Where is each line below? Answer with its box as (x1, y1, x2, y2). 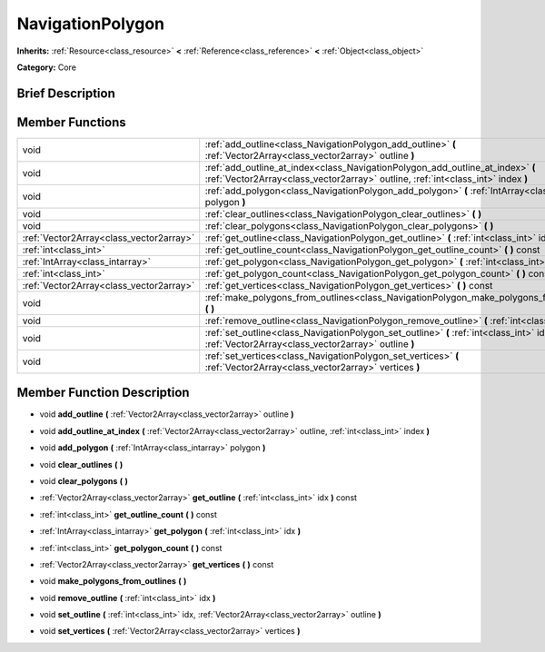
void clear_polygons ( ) (39, 475, 129, 486)
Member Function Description (16, 385, 190, 400)
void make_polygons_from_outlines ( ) (39, 576, 187, 587)
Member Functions (16, 114, 126, 130)
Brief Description (16, 85, 115, 101)
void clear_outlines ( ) (39, 459, 124, 469)
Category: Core (16, 62, 77, 73)
